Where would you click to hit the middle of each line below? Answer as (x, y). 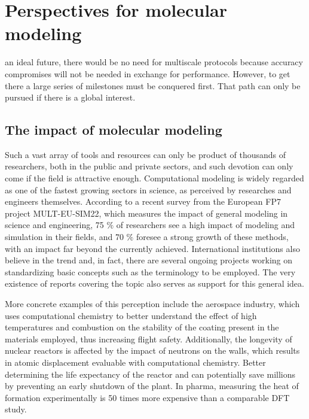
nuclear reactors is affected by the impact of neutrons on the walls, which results (152, 350)
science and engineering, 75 (54, 225)
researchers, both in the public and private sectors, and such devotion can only (149, 166)
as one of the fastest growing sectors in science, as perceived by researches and (148, 189)
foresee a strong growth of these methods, (212, 237)
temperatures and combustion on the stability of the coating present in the (142, 327)
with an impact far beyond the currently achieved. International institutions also (152, 248)
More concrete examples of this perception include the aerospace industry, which (152, 304)
